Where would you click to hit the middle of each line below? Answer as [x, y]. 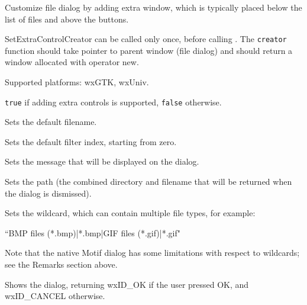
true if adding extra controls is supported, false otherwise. [113, 102]
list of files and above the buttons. [67, 19]
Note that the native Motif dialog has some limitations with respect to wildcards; [152, 253]
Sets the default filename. [51, 122]
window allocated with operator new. [72, 62]
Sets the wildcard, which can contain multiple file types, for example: [130, 213]
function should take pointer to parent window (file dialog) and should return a [149, 50]
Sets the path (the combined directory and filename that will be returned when [148, 182]
